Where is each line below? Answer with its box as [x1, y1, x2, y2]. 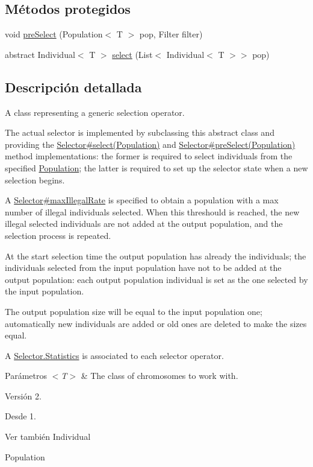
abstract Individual [5, 48, 75, 60]
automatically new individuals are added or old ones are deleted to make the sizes [5, 317, 307, 329]
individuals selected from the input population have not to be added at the [5, 261, 282, 274]
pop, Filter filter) [139, 28, 203, 40]
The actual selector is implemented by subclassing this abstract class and [5, 126, 274, 139]
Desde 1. [5, 410, 36, 422]
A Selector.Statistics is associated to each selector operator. [5, 349, 224, 361]
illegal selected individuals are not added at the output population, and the [5, 217, 283, 230]
